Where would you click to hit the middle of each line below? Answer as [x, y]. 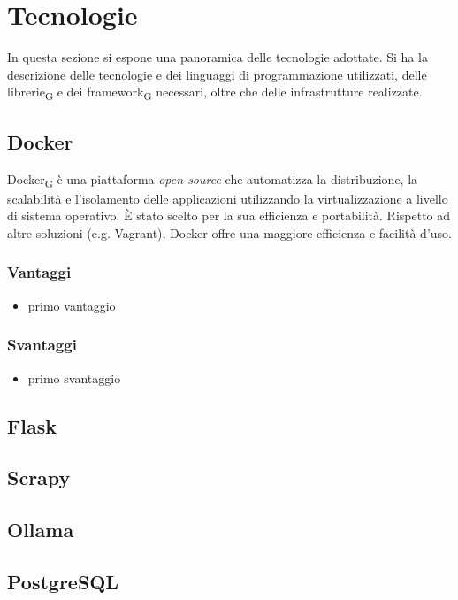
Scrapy [39, 477]
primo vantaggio [72, 305]
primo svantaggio [74, 377]
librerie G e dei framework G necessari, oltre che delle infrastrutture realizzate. [215, 93]
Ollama [41, 530]
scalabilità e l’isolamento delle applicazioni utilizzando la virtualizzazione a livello [228, 198]
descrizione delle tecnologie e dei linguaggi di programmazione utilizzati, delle [217, 74]
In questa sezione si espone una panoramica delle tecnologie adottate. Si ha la [218, 57]
